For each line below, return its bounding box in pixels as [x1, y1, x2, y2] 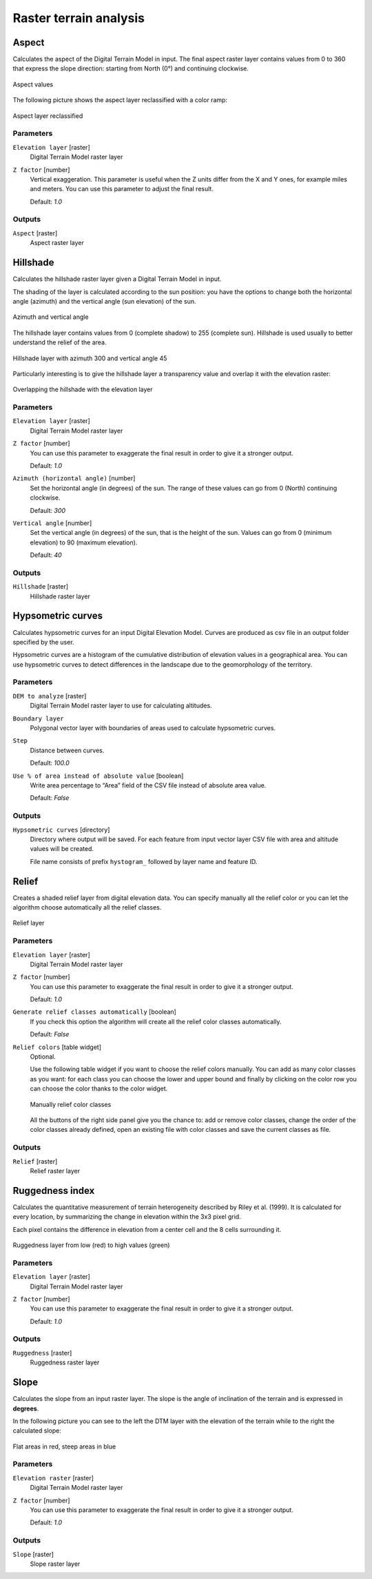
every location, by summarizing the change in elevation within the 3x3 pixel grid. [12, 1213, 241, 1221]
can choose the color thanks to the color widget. [30, 1084, 168, 1093]
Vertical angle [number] [12, 518, 92, 527]
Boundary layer [12, 714, 65, 723]
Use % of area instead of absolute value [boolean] [12, 772, 184, 780]
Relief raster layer [30, 1166, 81, 1175]
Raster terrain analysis [12, 10, 145, 26]
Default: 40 [30, 551, 62, 559]
